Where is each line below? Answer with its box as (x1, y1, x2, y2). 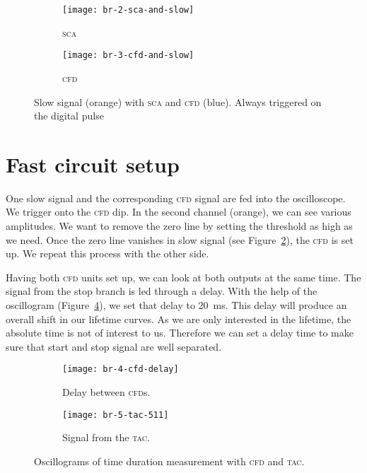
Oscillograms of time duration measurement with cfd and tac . (34, 453, 305, 468)
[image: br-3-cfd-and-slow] (62, 50, 194, 61)
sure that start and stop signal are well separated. (6, 339, 222, 354)
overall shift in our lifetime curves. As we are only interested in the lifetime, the (6, 311, 351, 326)
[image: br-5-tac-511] (62, 409, 169, 420)
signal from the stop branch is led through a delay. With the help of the (6, 284, 318, 298)
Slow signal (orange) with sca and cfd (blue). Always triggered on (34, 94, 322, 109)
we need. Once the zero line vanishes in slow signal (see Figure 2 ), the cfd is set (6, 232, 354, 247)
